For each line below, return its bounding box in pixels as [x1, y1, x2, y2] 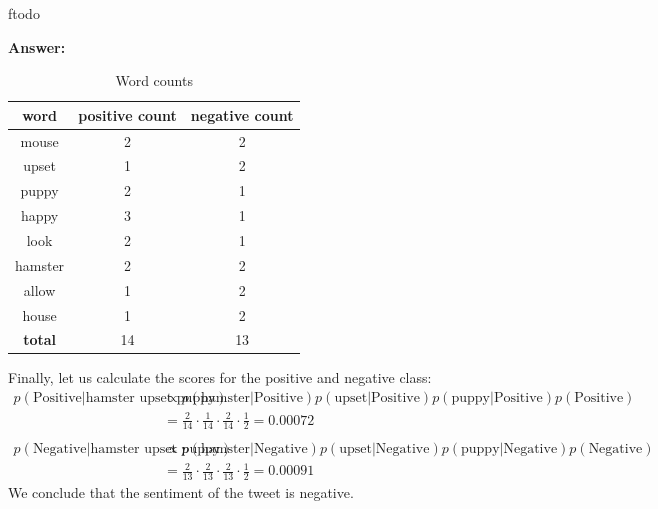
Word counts [115, 70, 193, 91]
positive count [78, 104, 177, 125]
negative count [190, 104, 294, 125]
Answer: [8, 36, 66, 57]
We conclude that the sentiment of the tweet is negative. [8, 481, 354, 502]
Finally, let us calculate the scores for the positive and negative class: [8, 367, 432, 388]
